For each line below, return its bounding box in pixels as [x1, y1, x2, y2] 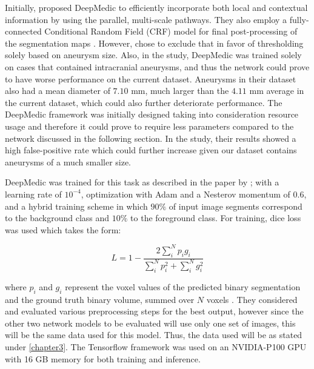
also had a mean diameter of [5, 84, 110, 97]
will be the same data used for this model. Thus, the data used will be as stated [5, 328, 302, 341]
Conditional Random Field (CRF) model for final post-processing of [44, 25, 298, 38]
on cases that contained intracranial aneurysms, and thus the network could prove [5, 60, 310, 73]
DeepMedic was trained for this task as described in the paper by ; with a [5, 176, 279, 188]
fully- [289, 13, 309, 25]
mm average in [249, 84, 304, 97]
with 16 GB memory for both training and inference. [5, 352, 201, 365]
